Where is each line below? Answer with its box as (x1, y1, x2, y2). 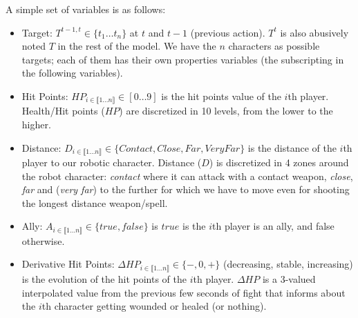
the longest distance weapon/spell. (21, 195, 168, 210)
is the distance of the (247, 140, 337, 155)
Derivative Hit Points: (21, 257, 115, 271)
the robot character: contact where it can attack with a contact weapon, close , (21, 168, 353, 183)
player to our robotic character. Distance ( (21, 155, 202, 170)
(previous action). (190, 25, 265, 39)
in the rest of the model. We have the (57, 39, 216, 53)
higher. (21, 117, 51, 132)
